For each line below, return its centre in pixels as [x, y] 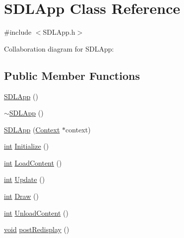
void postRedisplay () [37, 229]
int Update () [25, 179]
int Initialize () [27, 146]
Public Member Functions [72, 75]
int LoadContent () [33, 162]
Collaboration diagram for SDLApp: [59, 48]
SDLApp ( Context [32, 129]
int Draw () [21, 196]
